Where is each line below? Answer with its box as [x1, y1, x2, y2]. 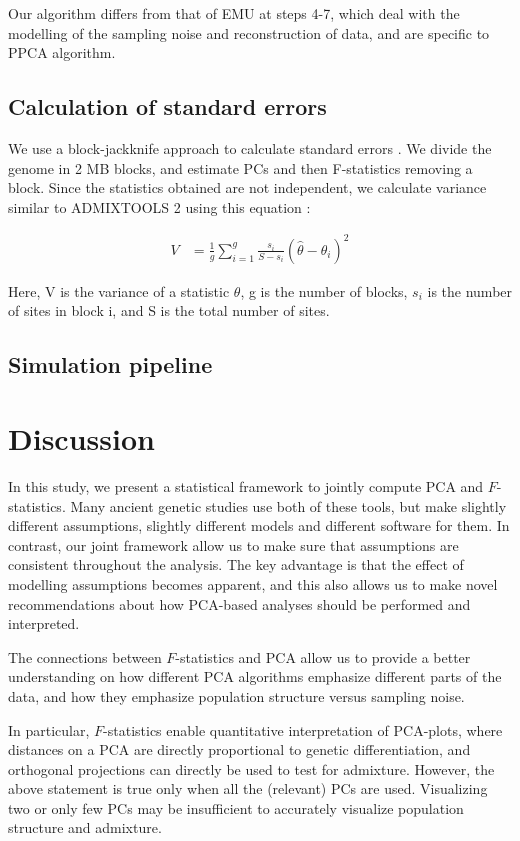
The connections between [8, 646, 162, 667]
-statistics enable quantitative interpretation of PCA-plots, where [103, 719, 503, 740]
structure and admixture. [8, 817, 162, 838]
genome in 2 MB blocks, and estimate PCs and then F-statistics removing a [8, 157, 473, 178]
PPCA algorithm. [8, 42, 116, 63]
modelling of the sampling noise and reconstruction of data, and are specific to [8, 22, 490, 43]
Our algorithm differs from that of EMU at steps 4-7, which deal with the [8, 3, 460, 23]
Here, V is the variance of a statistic [8, 280, 230, 301]
